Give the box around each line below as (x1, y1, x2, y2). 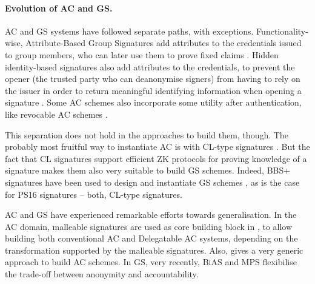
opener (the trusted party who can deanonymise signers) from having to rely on (5, 72, 300, 85)
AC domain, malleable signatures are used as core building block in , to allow (5, 220, 293, 232)
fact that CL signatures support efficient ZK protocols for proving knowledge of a (5, 152, 307, 164)
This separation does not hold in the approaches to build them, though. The (5, 128, 288, 141)
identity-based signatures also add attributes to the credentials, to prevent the (5, 60, 295, 73)
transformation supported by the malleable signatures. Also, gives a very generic (5, 243, 303, 256)
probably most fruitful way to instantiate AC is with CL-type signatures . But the (5, 140, 310, 153)
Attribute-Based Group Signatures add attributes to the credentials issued (25, 36, 302, 49)
